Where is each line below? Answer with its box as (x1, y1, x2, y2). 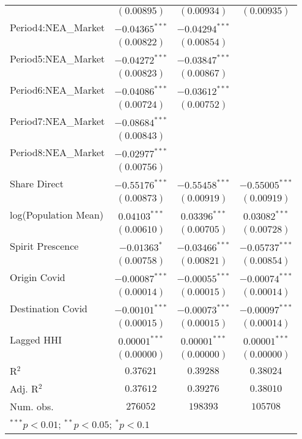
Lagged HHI (10, 332, 62, 347)
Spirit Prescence (10, 239, 79, 253)
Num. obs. (10, 399, 54, 413)
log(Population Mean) (10, 208, 104, 222)
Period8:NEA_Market (10, 145, 105, 159)
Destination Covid (10, 301, 87, 315)
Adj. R (10, 381, 39, 396)
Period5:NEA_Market (10, 51, 105, 66)
